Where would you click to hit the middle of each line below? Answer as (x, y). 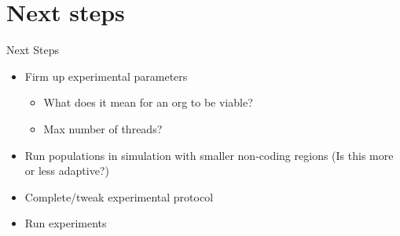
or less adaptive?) (67, 171)
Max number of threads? (103, 128)
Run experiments (66, 223)
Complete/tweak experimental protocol (119, 196)
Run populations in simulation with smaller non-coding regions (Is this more (209, 155)
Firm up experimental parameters (106, 76)
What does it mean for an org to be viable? (148, 102)
